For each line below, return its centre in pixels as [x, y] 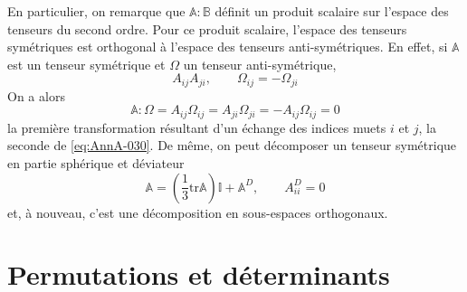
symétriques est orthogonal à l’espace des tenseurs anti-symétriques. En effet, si [228, 47]
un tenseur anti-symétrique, [260, 64]
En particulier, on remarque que [96, 11]
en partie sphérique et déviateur [96, 163]
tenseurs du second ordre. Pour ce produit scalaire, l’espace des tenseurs [207, 28]
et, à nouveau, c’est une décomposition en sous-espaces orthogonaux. [198, 212]
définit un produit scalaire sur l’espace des [332, 11]
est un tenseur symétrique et [86, 64]
